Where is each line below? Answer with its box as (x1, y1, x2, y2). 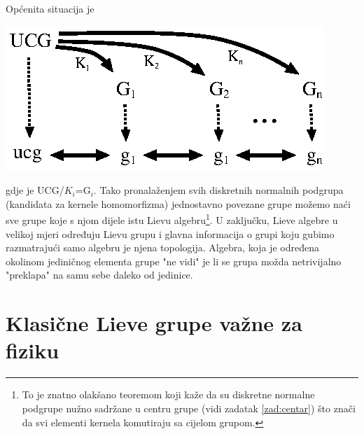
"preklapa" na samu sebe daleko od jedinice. (6, 267, 193, 282)
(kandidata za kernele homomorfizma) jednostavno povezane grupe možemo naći (6, 196, 351, 211)
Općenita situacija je (6, 1, 94, 15)
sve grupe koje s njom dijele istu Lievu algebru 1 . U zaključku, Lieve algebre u (6, 211, 338, 227)
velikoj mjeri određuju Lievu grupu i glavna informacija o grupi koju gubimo (6, 226, 335, 241)
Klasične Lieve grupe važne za (6, 309, 302, 337)
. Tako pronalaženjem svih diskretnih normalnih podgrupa (93, 183, 344, 197)
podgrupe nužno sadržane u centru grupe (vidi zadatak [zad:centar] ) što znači (22, 400, 356, 415)
